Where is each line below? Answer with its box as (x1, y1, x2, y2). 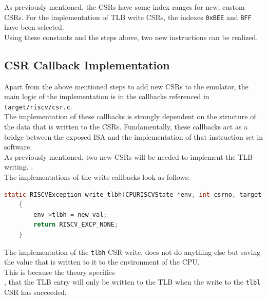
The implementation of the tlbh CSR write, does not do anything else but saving (4, 246, 261, 257)
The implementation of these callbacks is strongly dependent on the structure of (4, 111, 256, 122)
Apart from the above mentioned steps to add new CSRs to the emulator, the (4, 81, 249, 91)
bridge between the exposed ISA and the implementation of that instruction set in (4, 131, 263, 142)
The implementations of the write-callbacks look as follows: (4, 172, 190, 182)
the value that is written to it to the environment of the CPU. (4, 256, 200, 267)
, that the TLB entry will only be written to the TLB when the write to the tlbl (4, 276, 261, 287)
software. (4, 141, 32, 152)
